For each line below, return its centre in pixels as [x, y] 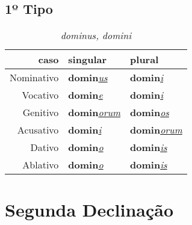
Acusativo [38, 130]
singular [88, 60]
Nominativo [34, 78]
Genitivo [41, 112]
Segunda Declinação [89, 210]
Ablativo [41, 165]
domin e [85, 95]
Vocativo [40, 95]
